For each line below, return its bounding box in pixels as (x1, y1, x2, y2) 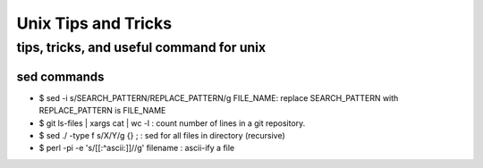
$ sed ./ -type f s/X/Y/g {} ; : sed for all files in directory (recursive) (38, 130, 285, 140)
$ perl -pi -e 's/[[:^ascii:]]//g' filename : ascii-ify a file (38, 143, 235, 154)
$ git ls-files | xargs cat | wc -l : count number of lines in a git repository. (38, 117, 306, 129)
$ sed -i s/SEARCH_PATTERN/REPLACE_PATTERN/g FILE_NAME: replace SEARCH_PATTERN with (38, 92, 399, 103)
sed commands (16, 69, 105, 84)
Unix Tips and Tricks (16, 13, 173, 33)
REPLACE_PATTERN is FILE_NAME (38, 105, 166, 116)
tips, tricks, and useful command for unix (16, 39, 267, 55)
